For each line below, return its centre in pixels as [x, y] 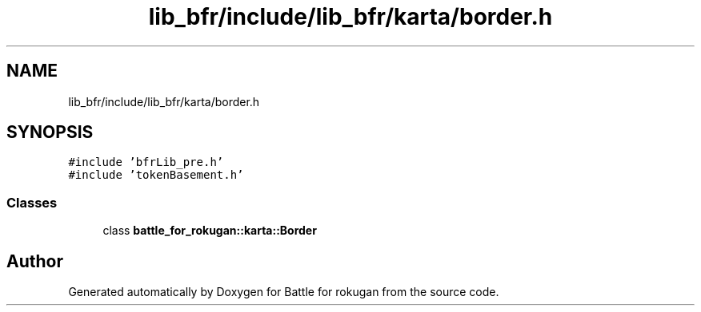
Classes [32, 202]
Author [35, 261]
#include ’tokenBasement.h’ [156, 175]
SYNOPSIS [50, 132]
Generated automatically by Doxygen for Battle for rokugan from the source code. [284, 292]
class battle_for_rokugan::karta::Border [210, 231]
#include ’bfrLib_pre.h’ [146, 162]
